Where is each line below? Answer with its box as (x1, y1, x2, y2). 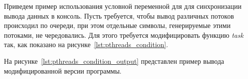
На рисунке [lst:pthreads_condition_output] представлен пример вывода (4, 55, 224, 66)
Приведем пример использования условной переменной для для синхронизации (4, 1, 242, 11)
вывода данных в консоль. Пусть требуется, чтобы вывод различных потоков (4, 10, 234, 21)
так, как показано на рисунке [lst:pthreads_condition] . (4, 39, 168, 50)
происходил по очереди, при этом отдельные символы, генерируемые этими (4, 20, 231, 30)
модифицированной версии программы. (4, 65, 122, 76)
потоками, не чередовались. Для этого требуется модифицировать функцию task (4, 29, 244, 40)
